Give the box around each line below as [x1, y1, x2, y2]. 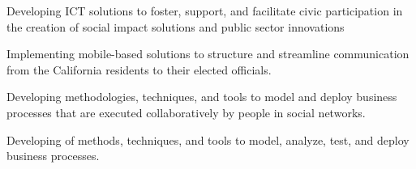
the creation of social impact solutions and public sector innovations [6, 18, 345, 35]
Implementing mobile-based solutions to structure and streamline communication [6, 45, 410, 62]
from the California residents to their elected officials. [6, 61, 272, 78]
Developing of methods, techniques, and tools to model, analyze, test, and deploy [6, 131, 410, 148]
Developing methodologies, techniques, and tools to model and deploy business [6, 88, 397, 105]
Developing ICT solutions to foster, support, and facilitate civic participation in [6, 2, 403, 19]
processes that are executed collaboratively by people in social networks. [6, 104, 366, 120]
